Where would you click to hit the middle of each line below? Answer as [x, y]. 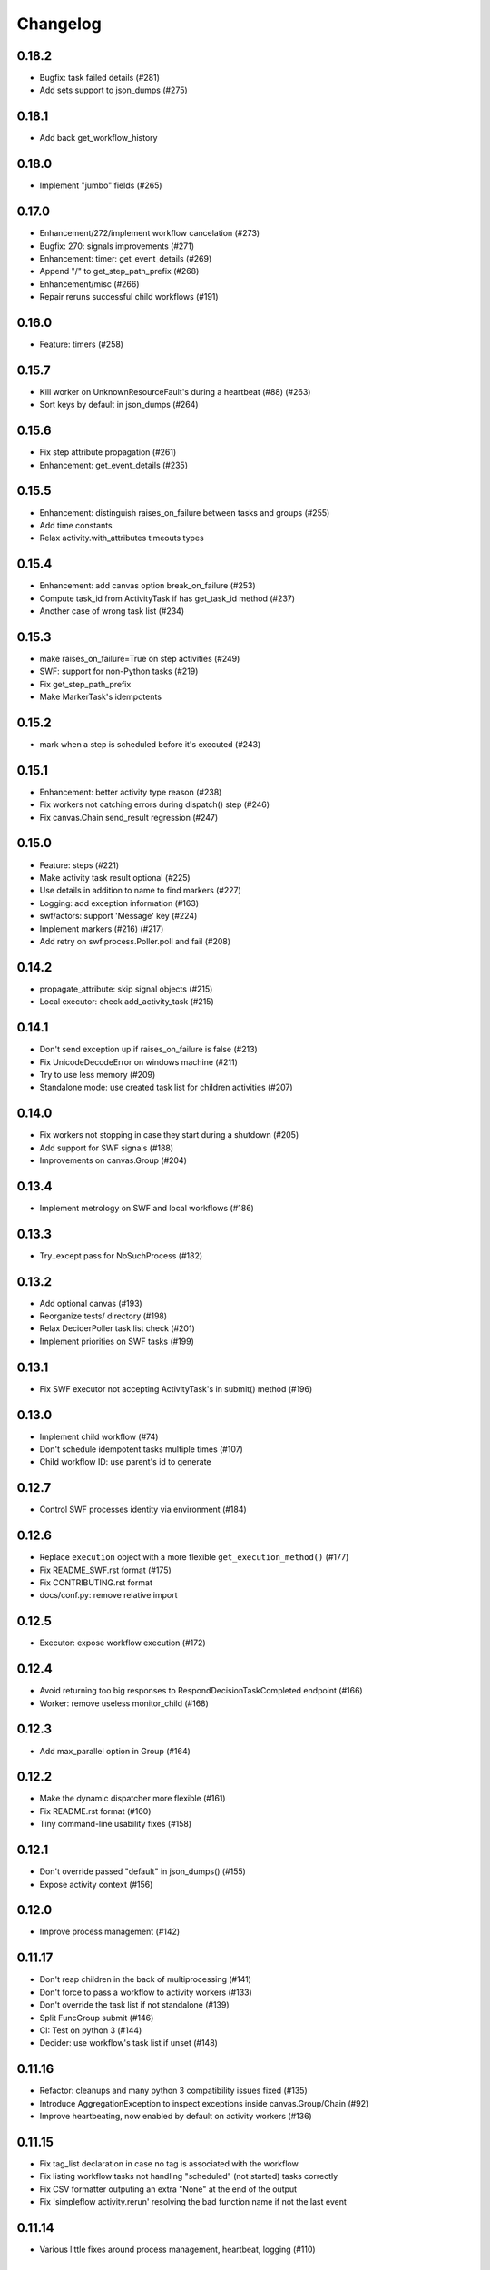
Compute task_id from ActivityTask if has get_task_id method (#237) [167, 598]
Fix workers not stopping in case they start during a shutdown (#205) [169, 1135]
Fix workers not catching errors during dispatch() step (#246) [155, 804]
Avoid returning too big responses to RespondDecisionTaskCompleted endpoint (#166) [201, 1691]
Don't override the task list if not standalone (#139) [135, 2005]
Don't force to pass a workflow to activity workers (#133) [146, 1992]
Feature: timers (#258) [82, 344]
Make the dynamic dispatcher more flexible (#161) [132, 1799]
